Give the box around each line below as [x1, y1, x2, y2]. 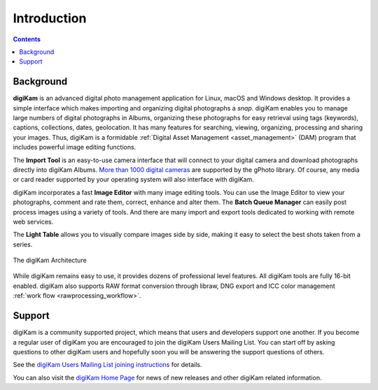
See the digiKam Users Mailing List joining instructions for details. [13, 361, 202, 369]
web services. [13, 217, 54, 226]
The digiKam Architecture [13, 256, 87, 265]
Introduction [13, 10, 87, 26]
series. [13, 240, 33, 248]
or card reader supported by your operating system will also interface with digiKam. [13, 175, 255, 184]
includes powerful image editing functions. [13, 143, 136, 152]
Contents [13, 35, 41, 43]
